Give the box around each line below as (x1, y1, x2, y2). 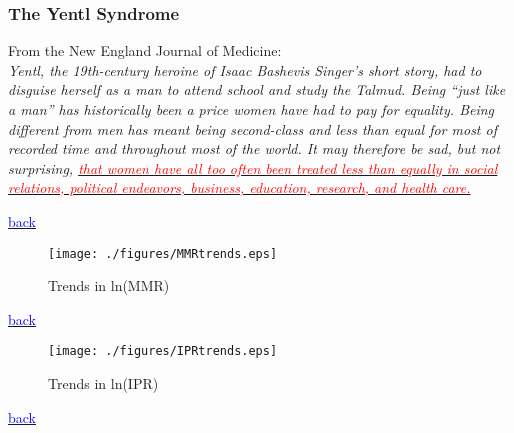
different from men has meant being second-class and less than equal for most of (8, 118, 497, 139)
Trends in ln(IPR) (48, 373, 159, 394)
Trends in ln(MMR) (48, 275, 170, 296)
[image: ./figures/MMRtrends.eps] (48, 246, 278, 261)
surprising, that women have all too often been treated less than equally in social (8, 157, 498, 178)
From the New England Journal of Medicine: (8, 40, 282, 61)
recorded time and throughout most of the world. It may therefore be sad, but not (8, 138, 501, 159)
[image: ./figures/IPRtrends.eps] (48, 344, 278, 359)
